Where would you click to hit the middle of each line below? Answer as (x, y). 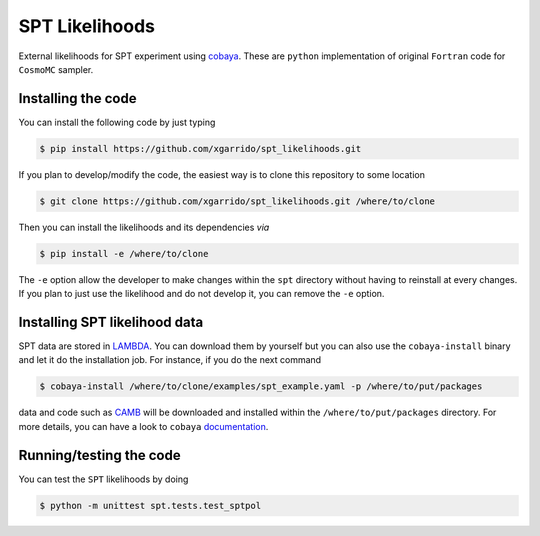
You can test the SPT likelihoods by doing (103, 479)
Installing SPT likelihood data (111, 321)
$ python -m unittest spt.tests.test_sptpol (150, 505)
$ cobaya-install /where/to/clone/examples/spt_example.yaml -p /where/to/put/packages (261, 386)
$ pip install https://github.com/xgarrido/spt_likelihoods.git (200, 148)
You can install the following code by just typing (117, 122)
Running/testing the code (99, 455)
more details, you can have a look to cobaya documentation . (143, 426)
